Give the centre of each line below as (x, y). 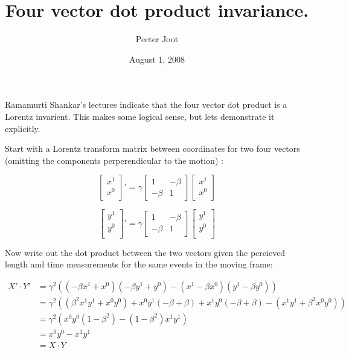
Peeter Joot (157, 39)
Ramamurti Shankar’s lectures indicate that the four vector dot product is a (146, 105)
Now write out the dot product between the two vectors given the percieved (145, 252)
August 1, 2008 (157, 59)
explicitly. (23, 128)
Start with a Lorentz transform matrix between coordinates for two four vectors (152, 148)
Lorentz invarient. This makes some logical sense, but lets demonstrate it (140, 116)
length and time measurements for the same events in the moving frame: (139, 264)
